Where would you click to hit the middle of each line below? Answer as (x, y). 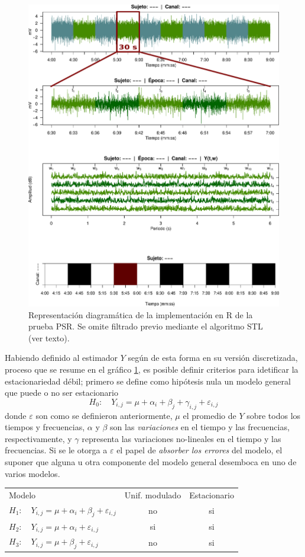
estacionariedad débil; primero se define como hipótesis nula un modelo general (148, 381)
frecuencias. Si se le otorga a (56, 450)
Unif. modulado (153, 494)
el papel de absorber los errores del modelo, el (199, 450)
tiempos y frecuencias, (45, 427)
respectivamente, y (38, 438)
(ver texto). (49, 337)
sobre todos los (274, 415)
